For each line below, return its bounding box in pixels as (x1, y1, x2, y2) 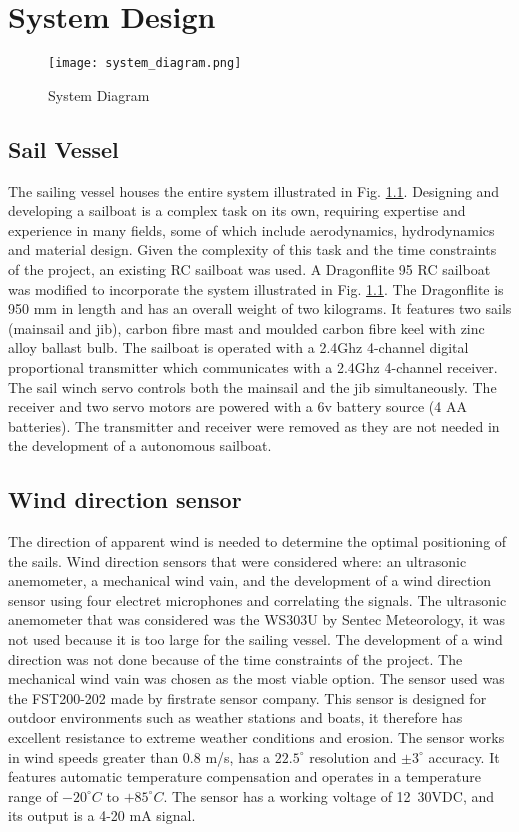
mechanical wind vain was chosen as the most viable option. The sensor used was (8, 668, 505, 689)
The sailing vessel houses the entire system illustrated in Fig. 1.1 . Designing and (8, 180, 500, 201)
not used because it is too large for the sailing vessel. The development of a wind (8, 629, 503, 650)
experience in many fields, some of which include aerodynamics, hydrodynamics (8, 219, 495, 240)
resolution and (309, 746, 397, 767)
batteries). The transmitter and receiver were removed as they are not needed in (8, 415, 500, 436)
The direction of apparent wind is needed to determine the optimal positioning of (8, 531, 507, 552)
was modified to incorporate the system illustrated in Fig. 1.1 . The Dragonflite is (8, 278, 504, 299)
